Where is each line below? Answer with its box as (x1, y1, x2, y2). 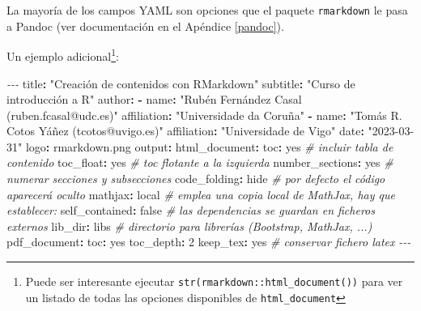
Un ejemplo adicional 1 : (6, 45, 119, 64)
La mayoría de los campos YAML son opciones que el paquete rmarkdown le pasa (6, 2, 408, 18)
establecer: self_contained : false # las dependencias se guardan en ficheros (6, 202, 375, 219)
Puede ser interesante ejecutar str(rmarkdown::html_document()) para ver (25, 273, 403, 290)
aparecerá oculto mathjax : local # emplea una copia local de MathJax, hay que (6, 185, 395, 202)
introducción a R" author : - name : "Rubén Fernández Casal (6, 91, 302, 108)
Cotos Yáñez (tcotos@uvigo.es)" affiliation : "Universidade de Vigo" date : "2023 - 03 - (6, 122, 415, 139)
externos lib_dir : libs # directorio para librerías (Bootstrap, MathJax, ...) (6, 217, 372, 234)
